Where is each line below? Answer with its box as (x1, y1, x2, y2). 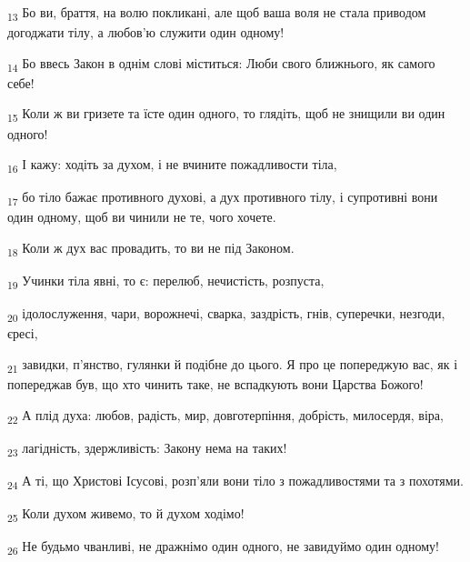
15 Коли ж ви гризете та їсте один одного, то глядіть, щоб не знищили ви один (7, 104, 445, 125)
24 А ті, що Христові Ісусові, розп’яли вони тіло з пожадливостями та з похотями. (7, 470, 464, 492)
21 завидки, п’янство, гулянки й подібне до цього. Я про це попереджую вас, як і (7, 354, 458, 376)
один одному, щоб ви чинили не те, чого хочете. (7, 207, 276, 226)
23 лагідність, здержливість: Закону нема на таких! (7, 437, 287, 459)
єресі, (7, 324, 38, 343)
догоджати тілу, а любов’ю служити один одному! (7, 23, 285, 42)
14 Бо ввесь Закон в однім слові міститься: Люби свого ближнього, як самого (7, 53, 435, 75)
